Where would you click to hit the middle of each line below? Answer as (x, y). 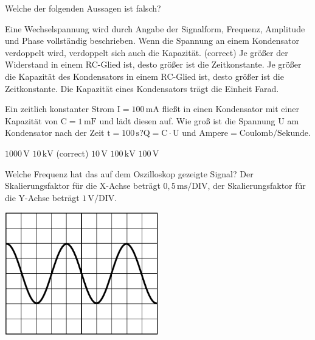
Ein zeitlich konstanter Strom (60, 109)
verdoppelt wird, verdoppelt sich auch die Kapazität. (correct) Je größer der (147, 52)
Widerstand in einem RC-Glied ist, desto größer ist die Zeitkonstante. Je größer (153, 64)
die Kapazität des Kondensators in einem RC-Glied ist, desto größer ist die (144, 76)
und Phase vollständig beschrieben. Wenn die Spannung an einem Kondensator (152, 41)
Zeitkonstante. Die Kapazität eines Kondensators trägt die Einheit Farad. (142, 88)
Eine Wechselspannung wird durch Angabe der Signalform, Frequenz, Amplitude (155, 28)
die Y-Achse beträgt (42, 197)
